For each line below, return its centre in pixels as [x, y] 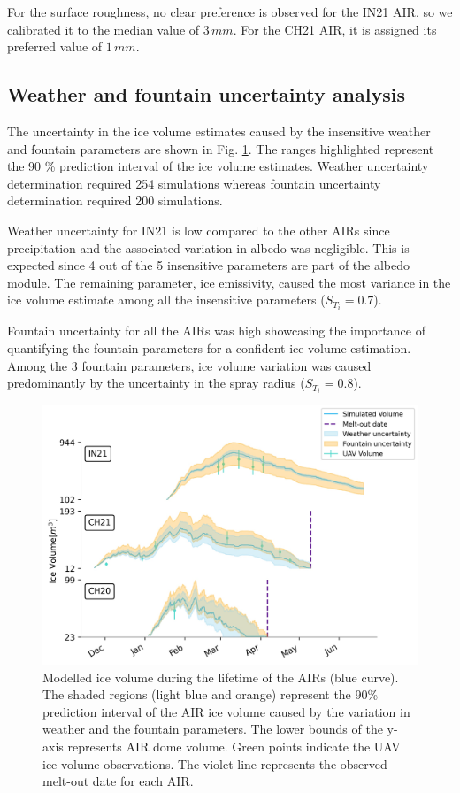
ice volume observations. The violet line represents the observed [215, 763]
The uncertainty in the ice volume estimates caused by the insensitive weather [219, 131]
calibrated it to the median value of [103, 29]
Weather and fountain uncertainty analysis [206, 94]
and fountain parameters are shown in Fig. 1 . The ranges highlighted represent [221, 148]
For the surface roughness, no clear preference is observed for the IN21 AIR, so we [230, 12]
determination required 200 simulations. [115, 200]
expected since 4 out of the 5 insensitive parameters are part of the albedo [209, 265]
